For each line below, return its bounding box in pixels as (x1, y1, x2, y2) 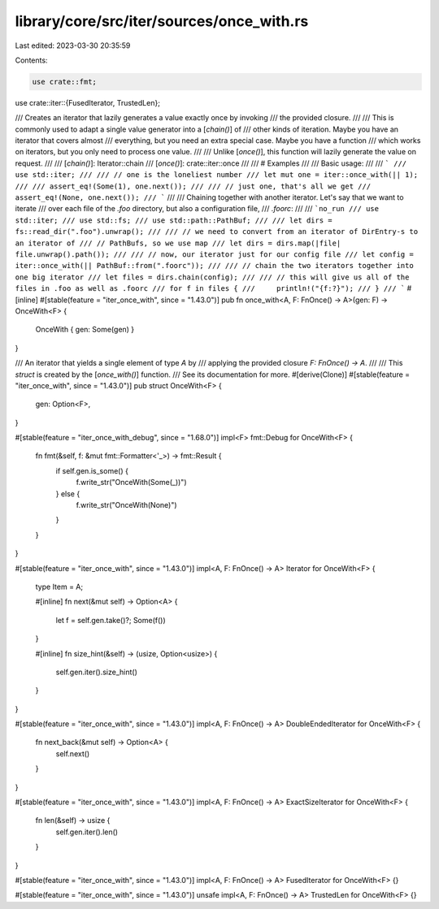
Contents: (15, 55, 48, 65)
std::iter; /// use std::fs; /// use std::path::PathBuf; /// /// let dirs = (15, 215, 333, 225)
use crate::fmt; (32, 77, 98, 86)
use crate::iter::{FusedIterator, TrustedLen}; (15, 97, 160, 107)
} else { (55, 488, 80, 499)
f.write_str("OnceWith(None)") (76, 500, 178, 510)
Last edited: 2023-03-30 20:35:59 (15, 41, 131, 50)
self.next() (55, 748, 90, 759)
